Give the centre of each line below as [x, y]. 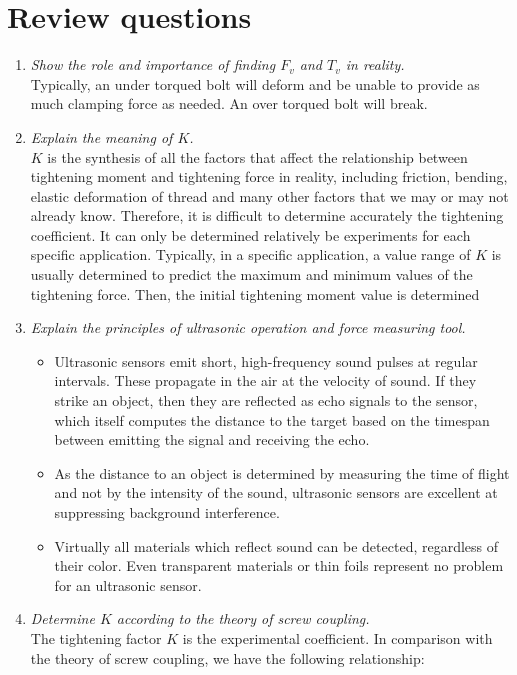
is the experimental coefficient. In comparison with [337, 637]
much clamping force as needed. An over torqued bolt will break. [229, 103]
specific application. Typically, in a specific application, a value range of [250, 254]
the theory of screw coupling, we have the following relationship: [227, 657]
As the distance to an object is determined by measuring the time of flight [282, 472]
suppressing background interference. [167, 512]
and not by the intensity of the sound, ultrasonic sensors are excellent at [276, 492]
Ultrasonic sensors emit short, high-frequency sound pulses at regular [266, 360]
